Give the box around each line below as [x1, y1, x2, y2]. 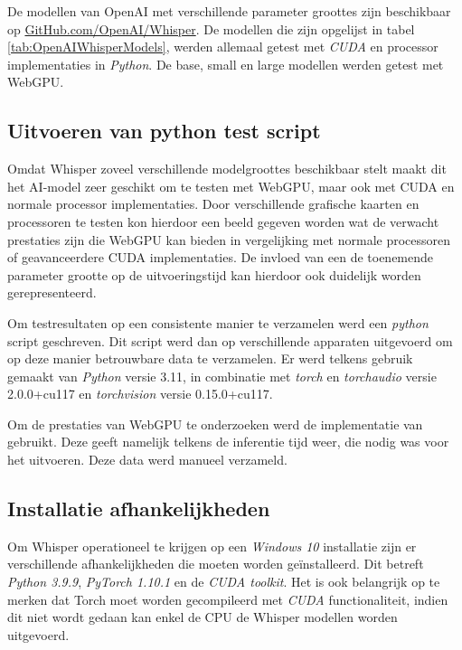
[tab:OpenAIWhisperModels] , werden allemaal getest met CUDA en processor [7, 37, 438, 56]
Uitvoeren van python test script [7, 117, 321, 145]
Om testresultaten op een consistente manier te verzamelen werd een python [7, 313, 429, 332]
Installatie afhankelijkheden [7, 495, 270, 523]
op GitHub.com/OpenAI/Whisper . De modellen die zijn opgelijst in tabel [7, 19, 415, 38]
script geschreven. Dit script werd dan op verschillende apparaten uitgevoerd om [7, 331, 453, 350]
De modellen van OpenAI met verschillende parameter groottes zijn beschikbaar [7, 2, 451, 20]
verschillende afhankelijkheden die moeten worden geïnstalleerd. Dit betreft [7, 554, 424, 573]
